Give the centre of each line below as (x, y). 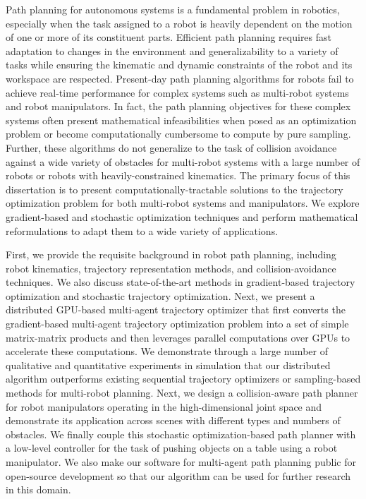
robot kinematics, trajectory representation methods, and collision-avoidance (171, 268)
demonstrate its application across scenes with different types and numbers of (173, 420)
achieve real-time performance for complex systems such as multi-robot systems (177, 92)
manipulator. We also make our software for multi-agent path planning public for (181, 462)
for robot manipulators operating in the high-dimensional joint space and (164, 406)
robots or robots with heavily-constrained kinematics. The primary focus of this (178, 175)
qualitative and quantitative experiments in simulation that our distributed (168, 365)
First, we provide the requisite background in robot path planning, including (171, 254)
